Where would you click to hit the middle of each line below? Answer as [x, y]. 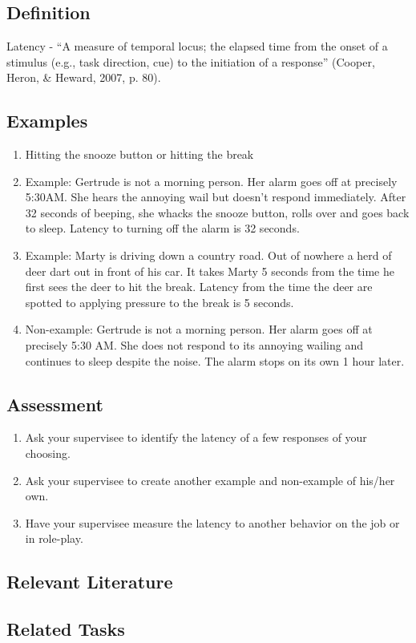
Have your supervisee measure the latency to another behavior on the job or [212, 522]
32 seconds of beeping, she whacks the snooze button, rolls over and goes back [217, 212]
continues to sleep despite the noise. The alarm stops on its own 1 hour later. [215, 360]
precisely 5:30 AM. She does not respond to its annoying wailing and [194, 344]
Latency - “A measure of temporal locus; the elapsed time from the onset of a [197, 46]
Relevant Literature [90, 582]
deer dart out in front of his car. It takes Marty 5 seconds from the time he [210, 271]
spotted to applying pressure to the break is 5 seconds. [160, 302]
